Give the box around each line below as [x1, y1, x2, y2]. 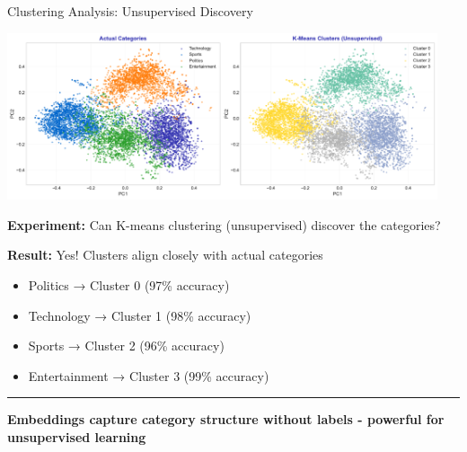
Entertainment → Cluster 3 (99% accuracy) [28, 366, 269, 385]
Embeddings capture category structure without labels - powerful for [7, 410, 445, 429]
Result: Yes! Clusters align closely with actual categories [7, 245, 323, 264]
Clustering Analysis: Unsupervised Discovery [7, 2, 253, 20]
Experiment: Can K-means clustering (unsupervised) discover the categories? [7, 215, 441, 234]
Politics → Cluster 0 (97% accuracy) [28, 276, 230, 294]
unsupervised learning [7, 427, 146, 446]
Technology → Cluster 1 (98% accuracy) [28, 306, 251, 324]
